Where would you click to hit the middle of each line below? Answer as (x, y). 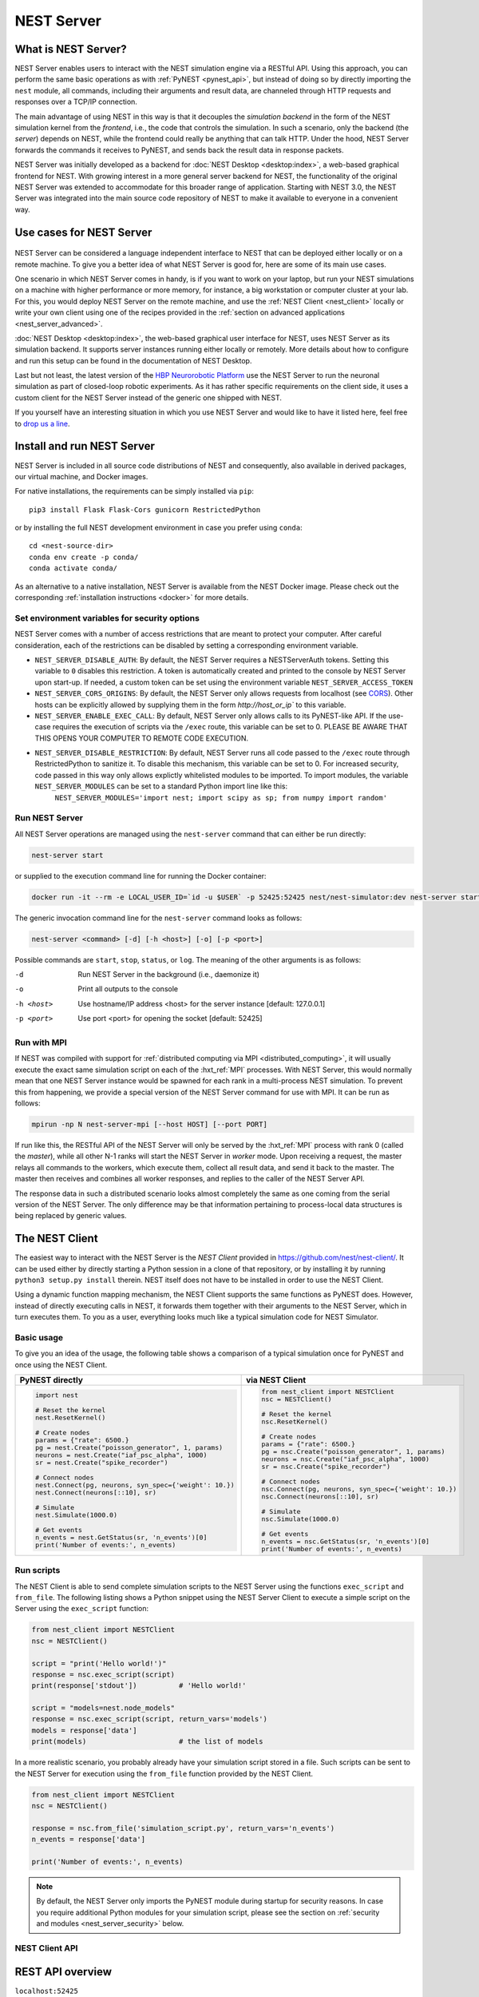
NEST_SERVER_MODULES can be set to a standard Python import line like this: (161, 786)
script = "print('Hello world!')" (99, 1663)
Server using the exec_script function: (82, 1609)
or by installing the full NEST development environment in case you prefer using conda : (158, 528)
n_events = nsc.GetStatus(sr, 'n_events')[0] (346, 1541)
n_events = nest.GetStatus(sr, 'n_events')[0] (121, 1538)
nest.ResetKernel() (70, 1418)
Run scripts (38, 1570)
